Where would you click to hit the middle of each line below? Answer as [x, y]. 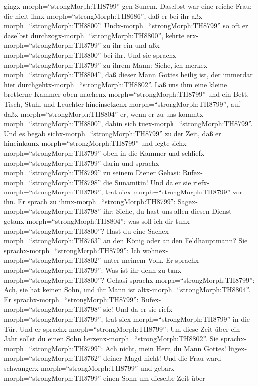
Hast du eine [126, 231]
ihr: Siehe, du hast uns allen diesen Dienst [168, 211]
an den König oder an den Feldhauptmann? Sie [175, 241]
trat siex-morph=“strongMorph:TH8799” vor [174, 192]
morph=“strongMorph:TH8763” [53, 241]
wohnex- [155, 250]
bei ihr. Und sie [127, 55]
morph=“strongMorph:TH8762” [53, 358]
